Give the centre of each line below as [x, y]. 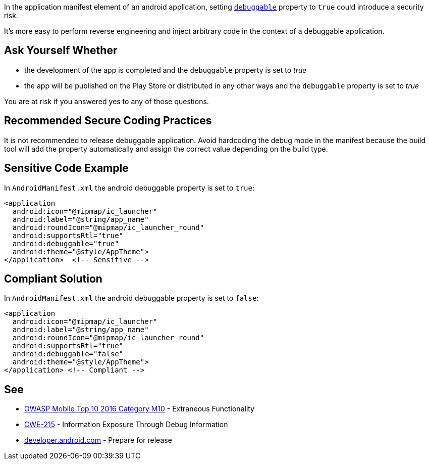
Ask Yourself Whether [61, 51]
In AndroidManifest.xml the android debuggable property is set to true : [129, 188]
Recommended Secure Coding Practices [108, 121]
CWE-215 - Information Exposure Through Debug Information [126, 425]
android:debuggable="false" [68, 354]
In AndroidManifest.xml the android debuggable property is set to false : [131, 298]
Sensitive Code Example [66, 168]
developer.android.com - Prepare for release [98, 440]
